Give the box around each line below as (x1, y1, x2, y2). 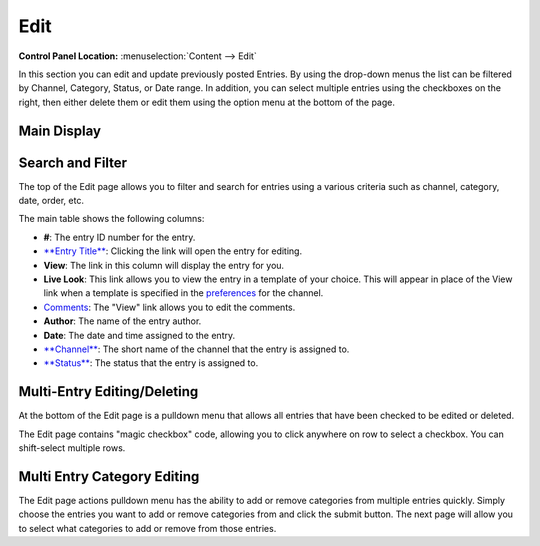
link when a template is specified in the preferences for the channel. (43, 287, 324, 299)
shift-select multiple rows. (18, 442, 126, 454)
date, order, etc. (18, 195, 85, 207)
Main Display (18, 122, 102, 139)
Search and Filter (18, 154, 128, 171)
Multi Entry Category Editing (18, 468, 200, 485)
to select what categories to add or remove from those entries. (18, 522, 277, 534)
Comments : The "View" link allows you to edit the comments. (43, 301, 296, 313)
